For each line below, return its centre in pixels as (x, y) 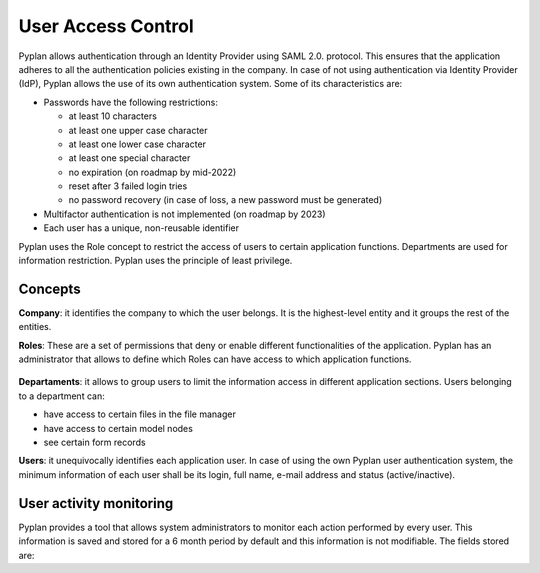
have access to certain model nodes (118, 428)
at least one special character (129, 158)
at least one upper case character (138, 130)
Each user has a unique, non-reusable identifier (141, 228)
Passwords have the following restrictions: (131, 102)
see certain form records (94, 442)
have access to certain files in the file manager (140, 414)
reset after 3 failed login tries (128, 186)
